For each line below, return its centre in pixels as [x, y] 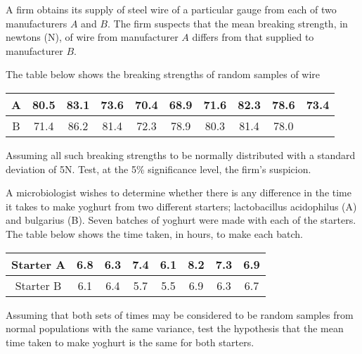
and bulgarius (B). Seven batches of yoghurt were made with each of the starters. [181, 220]
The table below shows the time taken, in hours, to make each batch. [154, 233]
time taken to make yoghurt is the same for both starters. [130, 342]
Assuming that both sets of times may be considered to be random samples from [180, 314]
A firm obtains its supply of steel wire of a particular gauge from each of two [171, 9]
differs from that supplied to [253, 37]
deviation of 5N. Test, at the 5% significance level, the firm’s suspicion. [159, 169]
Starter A [39, 264]
